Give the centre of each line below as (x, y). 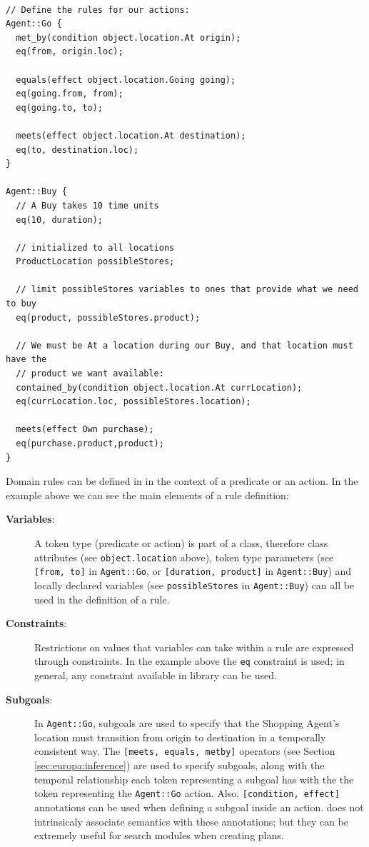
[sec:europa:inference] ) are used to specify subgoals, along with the (180, 765)
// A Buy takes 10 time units (87, 205)
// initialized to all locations (95, 247)
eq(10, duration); (60, 220)
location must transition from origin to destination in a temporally (180, 737)
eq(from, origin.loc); (70, 52)
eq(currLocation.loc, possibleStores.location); (133, 402)
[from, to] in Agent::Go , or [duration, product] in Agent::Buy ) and (193, 571)
